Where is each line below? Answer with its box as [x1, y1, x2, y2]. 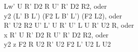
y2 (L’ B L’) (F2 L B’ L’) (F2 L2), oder [4, 10, 122, 20]
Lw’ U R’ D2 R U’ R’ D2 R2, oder [4, 1, 107, 11]
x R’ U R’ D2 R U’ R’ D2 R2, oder [4, 29, 109, 39]
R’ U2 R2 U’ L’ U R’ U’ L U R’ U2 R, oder [4, 20, 134, 30]
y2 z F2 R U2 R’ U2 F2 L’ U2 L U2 [4, 39, 111, 49]
